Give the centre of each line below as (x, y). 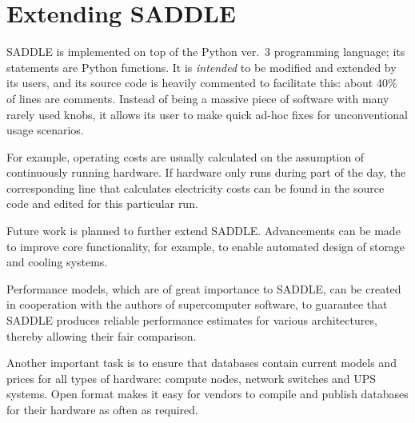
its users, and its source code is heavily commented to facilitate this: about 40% (202, 83)
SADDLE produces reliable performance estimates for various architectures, (192, 320)
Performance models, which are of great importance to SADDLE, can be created (204, 288)
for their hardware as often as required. (102, 409)
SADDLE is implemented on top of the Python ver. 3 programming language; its (206, 52)
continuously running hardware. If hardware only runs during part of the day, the (206, 172)
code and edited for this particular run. (102, 204)
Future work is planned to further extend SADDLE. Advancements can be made (204, 231)
